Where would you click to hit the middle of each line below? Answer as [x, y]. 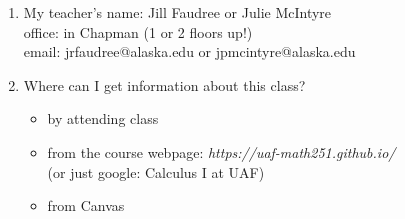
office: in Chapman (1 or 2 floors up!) [138, 31]
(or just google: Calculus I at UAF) [156, 171]
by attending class [103, 118]
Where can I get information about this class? [164, 84]
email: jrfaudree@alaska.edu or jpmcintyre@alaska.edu [189, 51]
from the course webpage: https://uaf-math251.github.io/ [221, 151]
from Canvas [86, 205]
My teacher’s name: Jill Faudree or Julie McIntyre [177, 12]
